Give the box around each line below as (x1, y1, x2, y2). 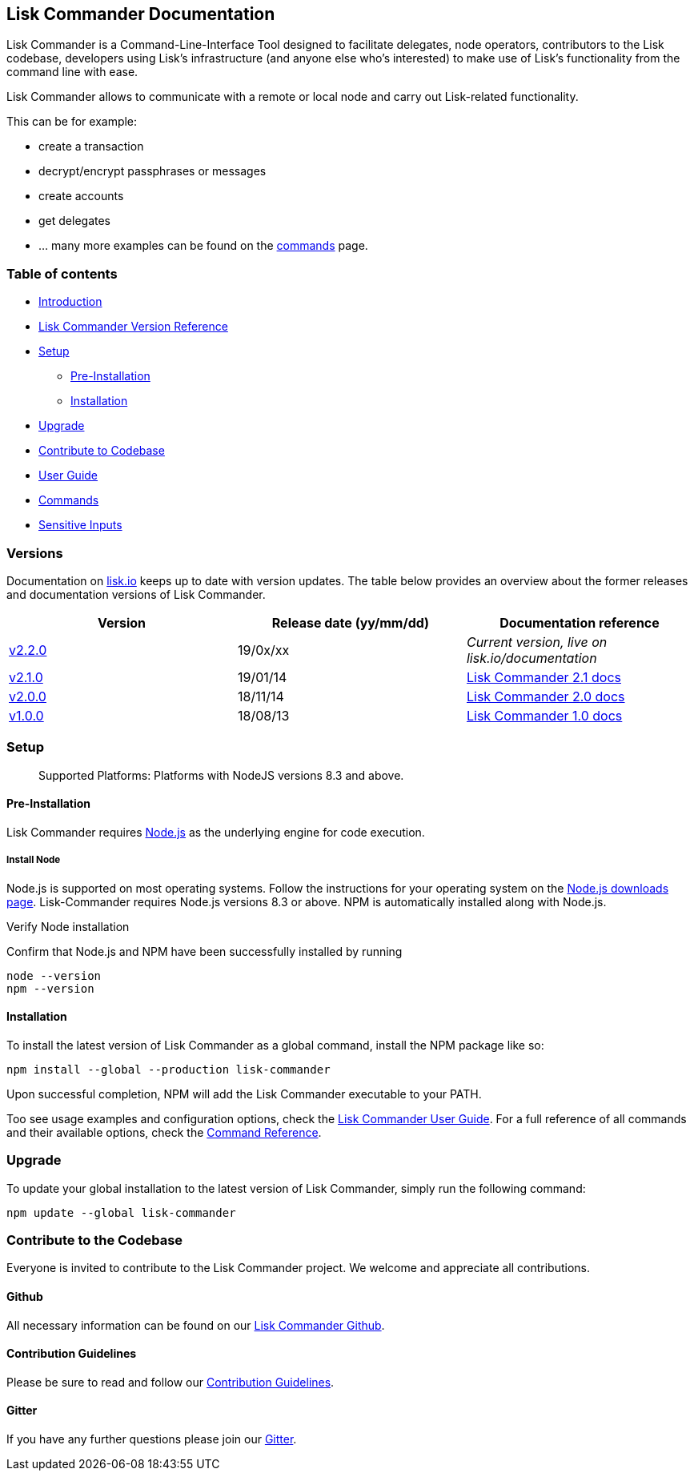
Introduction (38, 295, 102, 309)
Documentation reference (499, 614, 660, 631)
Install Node (6, 854, 61, 866)
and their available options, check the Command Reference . (6, 1125, 322, 1139)
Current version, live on (466, 633, 608, 650)
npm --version (6, 981, 94, 995)
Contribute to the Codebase (6, 1232, 183, 1249)
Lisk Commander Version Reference (38, 319, 228, 334)
